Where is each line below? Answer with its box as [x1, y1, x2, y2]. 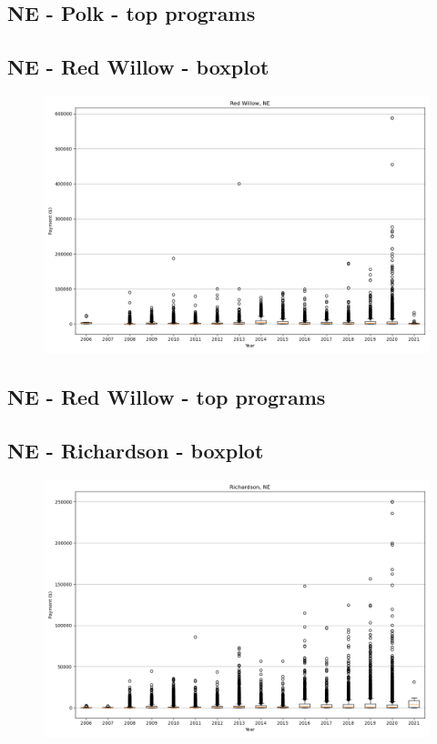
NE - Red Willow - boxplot [7, 53, 269, 81]
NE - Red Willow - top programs [7, 383, 326, 411]
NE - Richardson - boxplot [7, 437, 264, 465]
